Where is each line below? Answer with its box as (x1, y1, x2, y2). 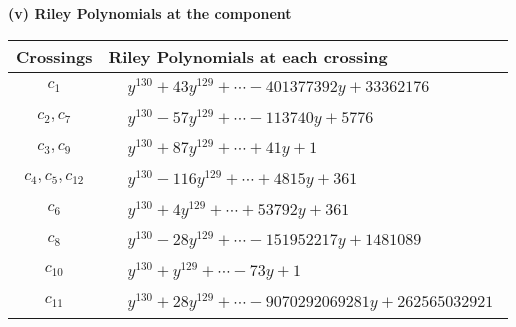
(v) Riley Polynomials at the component (8, 3, 292, 23)
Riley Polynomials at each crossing (108, 44, 388, 68)
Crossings (16, 44, 93, 68)
